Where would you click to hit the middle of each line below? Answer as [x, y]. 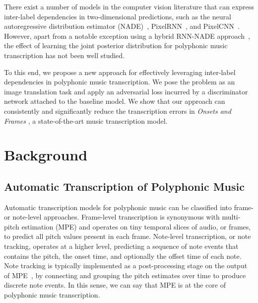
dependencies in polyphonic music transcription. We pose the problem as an [120, 82]
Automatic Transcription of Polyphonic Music [124, 186]
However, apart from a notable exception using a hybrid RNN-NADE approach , [127, 36]
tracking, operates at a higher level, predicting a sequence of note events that [121, 246]
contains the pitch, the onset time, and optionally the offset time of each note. [123, 256]
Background [46, 155]
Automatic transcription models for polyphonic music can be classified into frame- [129, 207]
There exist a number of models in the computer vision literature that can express [129, 6]
